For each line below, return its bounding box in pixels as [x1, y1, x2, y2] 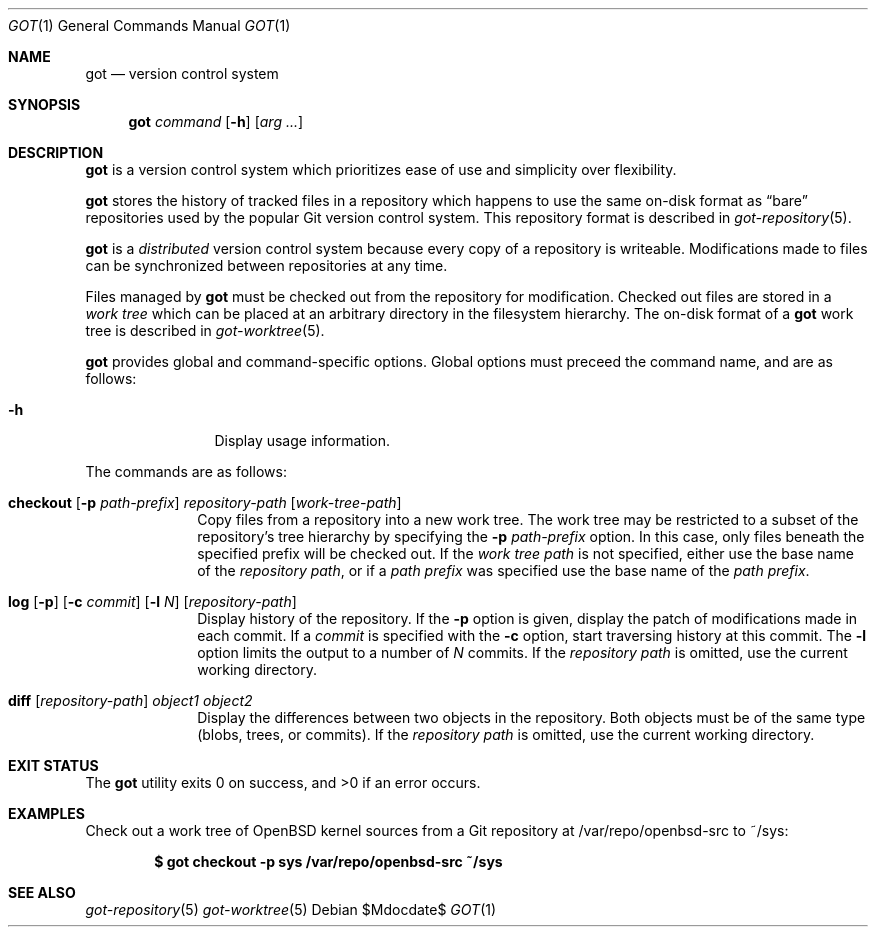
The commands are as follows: [85, 463, 287, 480]
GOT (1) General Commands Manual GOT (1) [8, 17, 291, 34]
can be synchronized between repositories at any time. [85, 257, 448, 274]
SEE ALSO [8, 884, 76, 901]
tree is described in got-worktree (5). [85, 322, 325, 339]
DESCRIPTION [8, 144, 104, 161]
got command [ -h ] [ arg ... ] [128, 113, 304, 130]
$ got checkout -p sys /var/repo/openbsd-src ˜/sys [154, 853, 503, 870]
